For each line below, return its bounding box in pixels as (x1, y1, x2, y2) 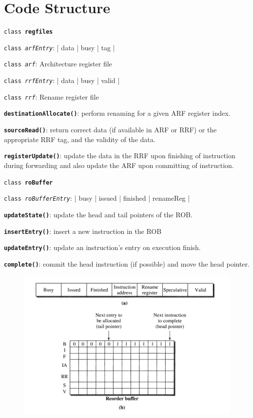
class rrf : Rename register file (4, 91, 99, 102)
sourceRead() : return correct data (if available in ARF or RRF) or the (4, 125, 217, 135)
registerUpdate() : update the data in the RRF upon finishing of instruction (4, 150, 235, 161)
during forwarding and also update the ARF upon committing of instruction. (4, 160, 234, 170)
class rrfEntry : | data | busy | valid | (4, 75, 120, 85)
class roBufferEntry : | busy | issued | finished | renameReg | (4, 193, 190, 203)
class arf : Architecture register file (4, 59, 112, 69)
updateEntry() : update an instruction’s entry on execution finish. (4, 242, 201, 252)
